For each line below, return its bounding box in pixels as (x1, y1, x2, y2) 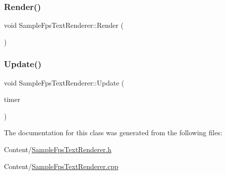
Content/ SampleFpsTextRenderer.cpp (4, 161, 118, 171)
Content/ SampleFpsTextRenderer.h (4, 144, 112, 154)
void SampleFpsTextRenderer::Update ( (4, 77, 124, 87)
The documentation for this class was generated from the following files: (4, 127, 223, 138)
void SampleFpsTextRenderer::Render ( (4, 20, 124, 30)
